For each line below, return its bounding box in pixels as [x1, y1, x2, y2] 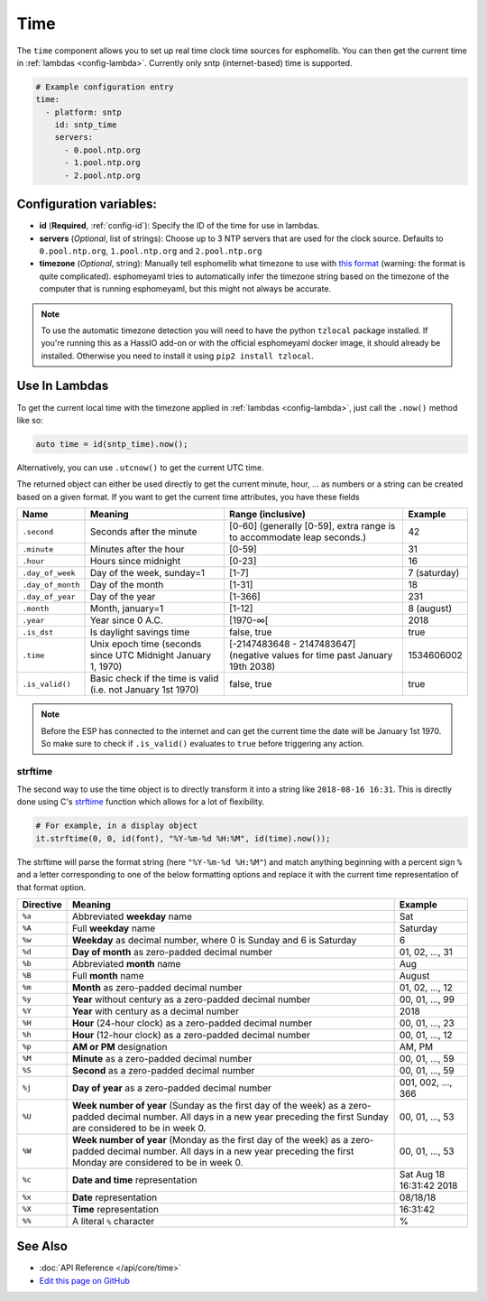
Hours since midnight [89, 555, 181, 568]
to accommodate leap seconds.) [228, 531, 367, 544]
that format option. [16, 881, 87, 893]
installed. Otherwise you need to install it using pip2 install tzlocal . [41, 350, 315, 361]
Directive [22, 898, 62, 911]
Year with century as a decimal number [72, 1005, 239, 1018]
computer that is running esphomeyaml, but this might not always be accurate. [39, 283, 332, 294]
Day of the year [89, 590, 156, 603]
